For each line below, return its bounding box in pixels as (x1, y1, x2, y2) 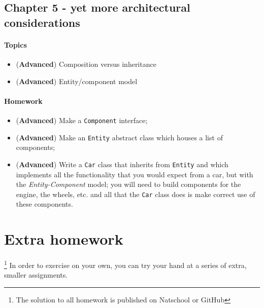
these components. (16, 199, 73, 209)
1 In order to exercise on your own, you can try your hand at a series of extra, (4, 258, 247, 270)
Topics (4, 39, 27, 50)
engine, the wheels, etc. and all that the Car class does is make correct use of (16, 188, 255, 199)
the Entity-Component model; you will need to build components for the (16, 179, 241, 189)
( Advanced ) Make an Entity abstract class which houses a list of (16, 132, 223, 142)
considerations (4, 14, 80, 30)
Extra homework (4, 228, 123, 249)
